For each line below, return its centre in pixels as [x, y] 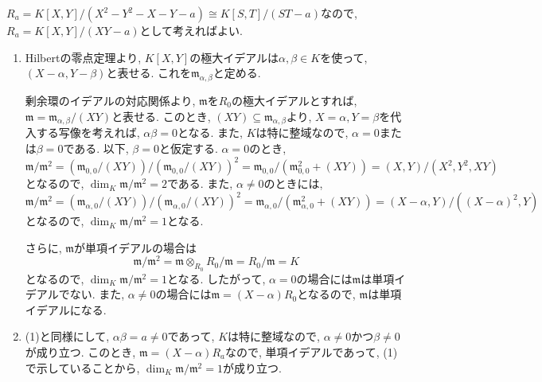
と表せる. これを [148, 73]
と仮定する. [188, 148]
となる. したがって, [216, 278]
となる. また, [210, 133]
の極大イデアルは [234, 57]
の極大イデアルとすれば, [294, 100]
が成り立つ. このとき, [80, 352]
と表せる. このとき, [161, 116]
